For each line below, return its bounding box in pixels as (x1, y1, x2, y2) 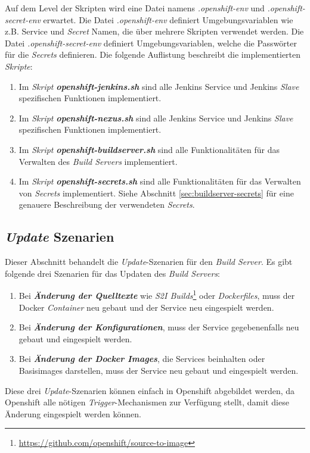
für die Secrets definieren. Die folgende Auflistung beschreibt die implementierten (5, 48, 301, 61)
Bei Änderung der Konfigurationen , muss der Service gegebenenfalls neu (18, 321, 299, 333)
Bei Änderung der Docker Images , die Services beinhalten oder (18, 352, 265, 365)
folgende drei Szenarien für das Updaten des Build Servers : (5, 267, 220, 279)
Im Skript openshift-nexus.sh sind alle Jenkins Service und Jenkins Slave (18, 111, 293, 124)
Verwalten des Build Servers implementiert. (18, 155, 178, 167)
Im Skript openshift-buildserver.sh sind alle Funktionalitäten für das (18, 143, 280, 155)
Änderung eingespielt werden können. (5, 407, 141, 420)
